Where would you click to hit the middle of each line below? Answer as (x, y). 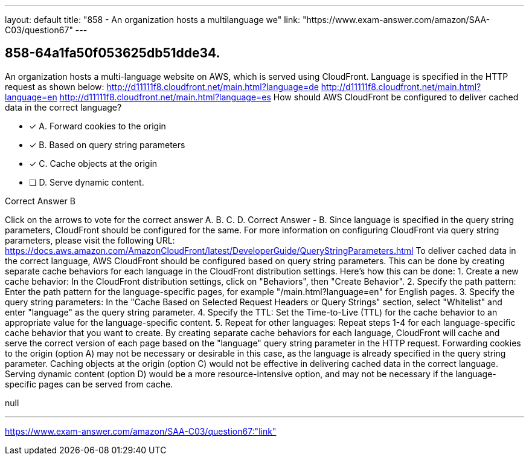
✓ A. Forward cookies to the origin (98, 126)
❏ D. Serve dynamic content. (87, 182)
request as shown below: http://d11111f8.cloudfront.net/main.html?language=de (162, 86)
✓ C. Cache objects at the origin (93, 163)
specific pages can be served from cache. (89, 384)
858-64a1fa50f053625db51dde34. (113, 53)
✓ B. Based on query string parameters (107, 144)
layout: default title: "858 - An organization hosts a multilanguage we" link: (152, 20)
